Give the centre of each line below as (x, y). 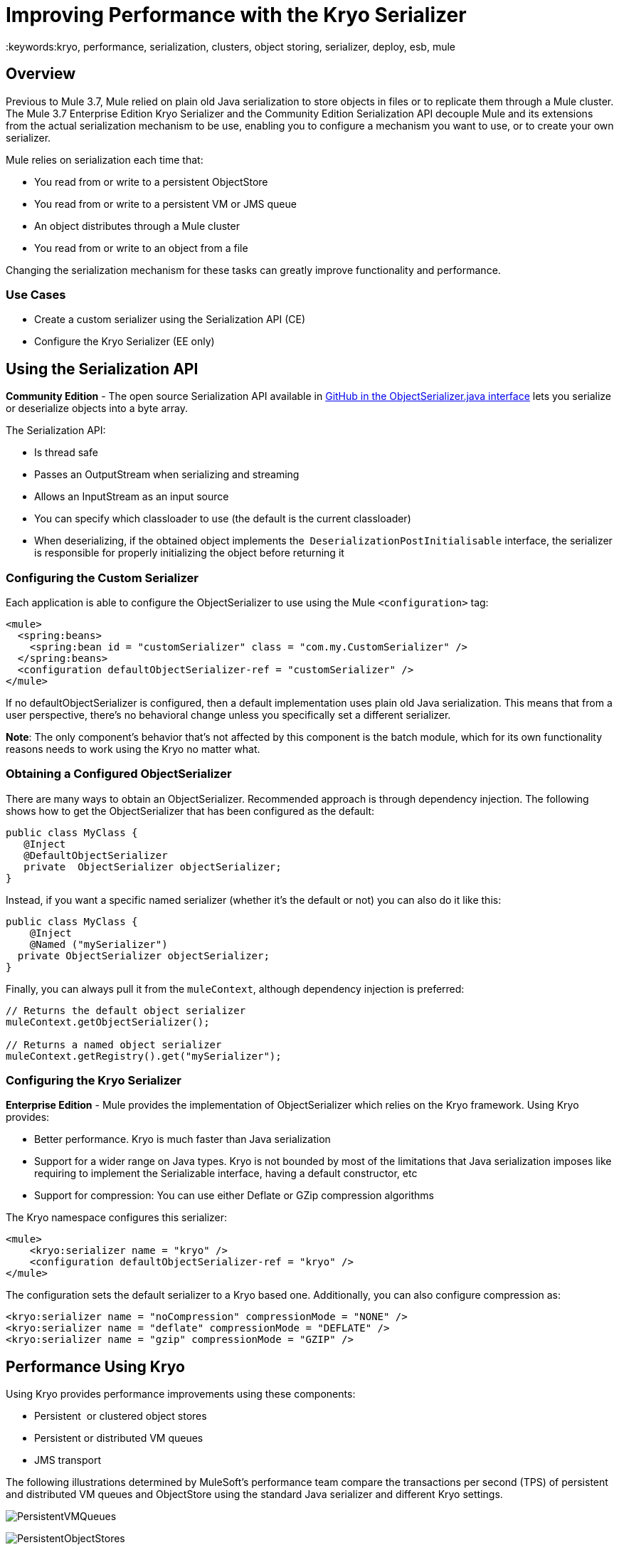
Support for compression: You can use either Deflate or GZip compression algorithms (234, 1196)
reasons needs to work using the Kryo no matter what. (133, 749)
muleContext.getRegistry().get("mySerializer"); (144, 1056)
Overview (41, 74)
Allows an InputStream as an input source (132, 497)
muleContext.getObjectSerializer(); (108, 1022)
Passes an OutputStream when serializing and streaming (167, 475)
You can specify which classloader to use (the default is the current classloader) (223, 519)
